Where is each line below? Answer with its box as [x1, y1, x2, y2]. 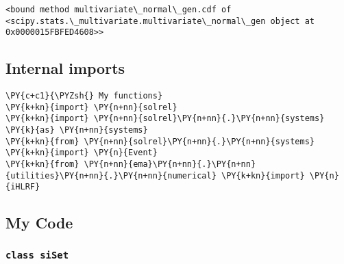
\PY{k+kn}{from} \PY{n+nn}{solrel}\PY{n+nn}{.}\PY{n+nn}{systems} [5, 136, 315, 146]
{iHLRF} [5, 182, 40, 192]
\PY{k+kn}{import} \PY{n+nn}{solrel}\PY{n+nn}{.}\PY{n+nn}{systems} [5, 114, 325, 124]
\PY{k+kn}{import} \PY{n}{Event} [5, 148, 158, 158]
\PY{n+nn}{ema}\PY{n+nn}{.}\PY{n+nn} [84, 159, 256, 170]
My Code [5, 212, 73, 233]
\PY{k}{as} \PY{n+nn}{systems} [5, 125, 148, 135]
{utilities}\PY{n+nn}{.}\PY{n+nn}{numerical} [5, 170, 217, 181]
